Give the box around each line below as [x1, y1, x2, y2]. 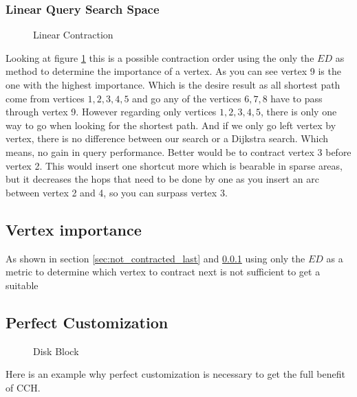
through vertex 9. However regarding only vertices [6, 104, 217, 119]
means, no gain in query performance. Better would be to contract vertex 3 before [6, 144, 351, 159]
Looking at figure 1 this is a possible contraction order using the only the [6, 50, 314, 65]
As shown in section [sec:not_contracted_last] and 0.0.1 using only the [6, 251, 305, 265]
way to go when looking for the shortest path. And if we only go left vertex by [6, 117, 336, 132]
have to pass [270, 91, 323, 105]
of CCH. [6, 380, 41, 394]
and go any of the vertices [132, 91, 241, 105]
